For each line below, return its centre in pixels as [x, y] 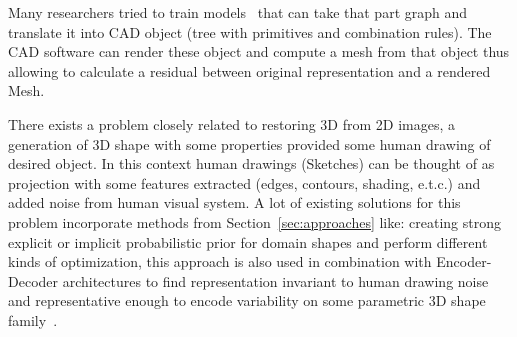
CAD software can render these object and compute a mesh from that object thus [259, 51]
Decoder [33, 280]
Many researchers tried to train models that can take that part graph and [238, 12]
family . [33, 319]
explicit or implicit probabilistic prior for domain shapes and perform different [248, 241]
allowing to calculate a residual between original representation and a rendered [249, 70]
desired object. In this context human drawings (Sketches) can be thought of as [251, 163]
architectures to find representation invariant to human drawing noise [275, 280]
